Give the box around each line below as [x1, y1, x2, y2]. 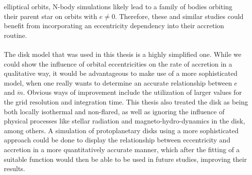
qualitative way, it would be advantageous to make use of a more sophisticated [4, 68, 237, 78]
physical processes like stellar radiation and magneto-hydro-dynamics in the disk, [4, 116, 245, 126]
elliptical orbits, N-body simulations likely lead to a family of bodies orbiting [4, 1, 233, 11]
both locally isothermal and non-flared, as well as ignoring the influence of [4, 106, 225, 116]
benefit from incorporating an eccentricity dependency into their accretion [4, 20, 224, 31]
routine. [4, 30, 27, 40]
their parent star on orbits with [4, 11, 98, 21]
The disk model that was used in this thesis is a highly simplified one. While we [4, 49, 242, 59]
